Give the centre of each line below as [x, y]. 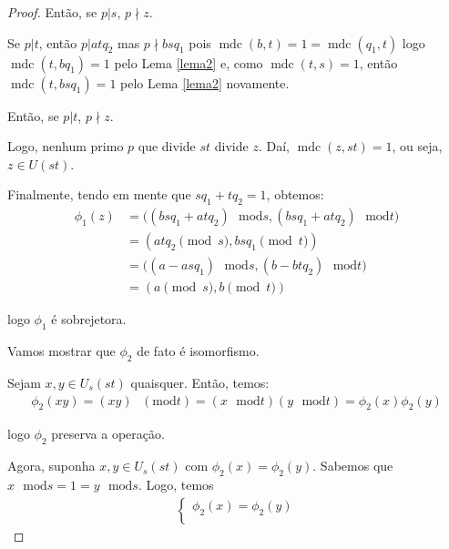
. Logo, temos [176, 484]
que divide [167, 146]
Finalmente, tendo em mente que [99, 194]
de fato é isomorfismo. [198, 351]
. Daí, [274, 146]
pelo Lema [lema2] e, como [189, 62]
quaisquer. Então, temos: [200, 382]
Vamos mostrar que [61, 351]
